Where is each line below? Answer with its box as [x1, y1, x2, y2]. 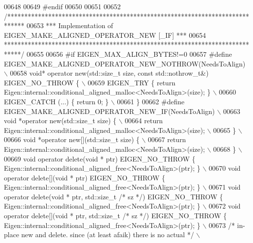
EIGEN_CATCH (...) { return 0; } [4, 96, 109, 106]
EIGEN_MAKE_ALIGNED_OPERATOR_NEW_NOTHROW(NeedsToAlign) [4, 58, 246, 68]
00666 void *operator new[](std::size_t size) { [4, 134, 140, 145]
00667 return [148, 134, 186, 145]
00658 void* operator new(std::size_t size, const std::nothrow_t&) [10, 68, 209, 78]
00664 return [125, 115, 163, 126]
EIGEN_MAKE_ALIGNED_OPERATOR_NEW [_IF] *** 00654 [4, 30, 206, 40]
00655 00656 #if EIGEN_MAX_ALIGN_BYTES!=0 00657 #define [26, 49, 232, 59]
